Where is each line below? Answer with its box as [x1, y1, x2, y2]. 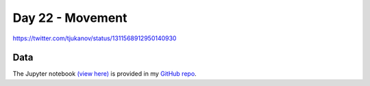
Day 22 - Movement [12, 10, 127, 25]
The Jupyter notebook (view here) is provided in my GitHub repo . [12, 70, 197, 78]
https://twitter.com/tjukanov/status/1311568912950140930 [12, 34, 177, 42]
